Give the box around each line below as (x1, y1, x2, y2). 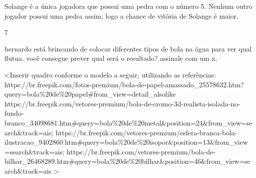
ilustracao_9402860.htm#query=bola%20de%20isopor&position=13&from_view (4, 137, 248, 147)
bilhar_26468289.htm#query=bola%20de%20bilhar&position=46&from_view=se (4, 156, 251, 166)
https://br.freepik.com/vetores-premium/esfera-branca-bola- (55, 127, 237, 137)
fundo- (4, 108, 24, 118)
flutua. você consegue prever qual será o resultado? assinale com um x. (4, 53, 218, 63)
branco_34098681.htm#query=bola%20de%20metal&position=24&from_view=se (4, 117, 253, 127)
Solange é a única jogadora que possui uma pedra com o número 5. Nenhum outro (4, 1, 253, 11)
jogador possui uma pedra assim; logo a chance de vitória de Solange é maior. (4, 10, 239, 21)
